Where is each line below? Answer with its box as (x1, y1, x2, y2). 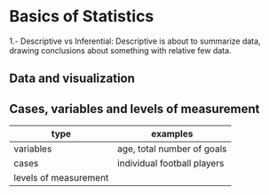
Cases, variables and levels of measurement (9, 101, 260, 117)
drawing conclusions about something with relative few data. (9, 45, 233, 55)
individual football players (116, 158, 225, 170)
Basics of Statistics (9, 6, 154, 27)
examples (150, 127, 194, 140)
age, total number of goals (116, 142, 227, 155)
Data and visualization (9, 71, 136, 86)
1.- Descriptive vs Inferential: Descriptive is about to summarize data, (9, 36, 261, 46)
